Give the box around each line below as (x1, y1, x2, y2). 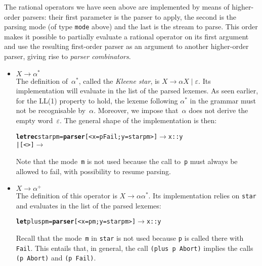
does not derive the (189, 105, 248, 116)
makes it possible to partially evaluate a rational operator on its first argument (4, 31, 249, 41)
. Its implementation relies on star (148, 190, 256, 201)
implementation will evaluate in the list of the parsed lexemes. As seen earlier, (16, 85, 258, 96)
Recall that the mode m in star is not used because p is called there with (16, 233, 244, 243)
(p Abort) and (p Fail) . (16, 252, 96, 263)
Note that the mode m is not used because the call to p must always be (16, 155, 238, 166)
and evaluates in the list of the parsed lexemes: (16, 200, 161, 210)
